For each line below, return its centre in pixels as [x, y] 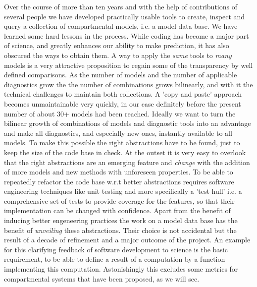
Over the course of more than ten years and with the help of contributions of [121, 6]
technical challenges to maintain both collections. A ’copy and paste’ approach [123, 94]
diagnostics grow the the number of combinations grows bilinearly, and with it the [128, 84]
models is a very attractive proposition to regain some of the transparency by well [128, 65]
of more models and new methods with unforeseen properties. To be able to [119, 172]
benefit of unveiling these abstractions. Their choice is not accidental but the [120, 230]
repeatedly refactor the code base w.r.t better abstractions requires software [119, 181]
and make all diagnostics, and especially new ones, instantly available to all [118, 133]
